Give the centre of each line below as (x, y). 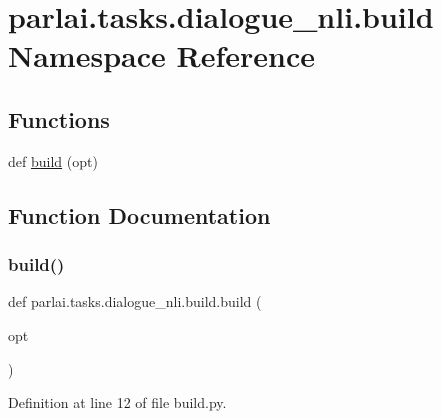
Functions (59, 118)
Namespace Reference (161, 55)
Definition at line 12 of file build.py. (117, 402)
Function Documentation (139, 214)
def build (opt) (53, 160)
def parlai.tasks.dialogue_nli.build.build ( (135, 301)
